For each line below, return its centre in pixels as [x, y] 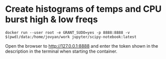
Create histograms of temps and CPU [83, 9]
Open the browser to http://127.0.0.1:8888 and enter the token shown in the [82, 46]
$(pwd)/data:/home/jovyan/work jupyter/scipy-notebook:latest [71, 37]
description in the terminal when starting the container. [61, 51]
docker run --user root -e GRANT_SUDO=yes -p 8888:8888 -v [68, 32]
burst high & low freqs [51, 19]
